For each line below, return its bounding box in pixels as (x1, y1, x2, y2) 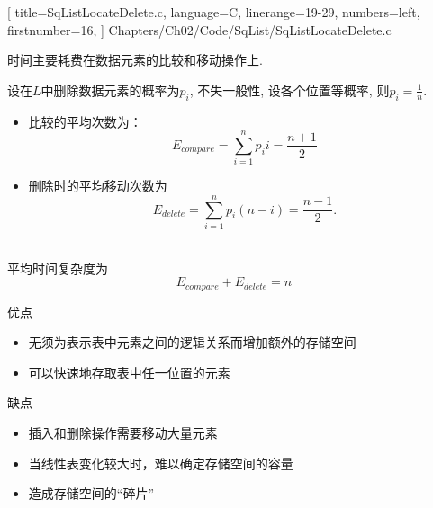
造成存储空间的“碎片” (28, 484, 155, 503)
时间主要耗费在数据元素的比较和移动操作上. (7, 50, 263, 69)
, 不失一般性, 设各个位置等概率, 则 (189, 80, 390, 99)
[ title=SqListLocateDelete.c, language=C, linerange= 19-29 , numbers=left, (7, 3, 420, 21)
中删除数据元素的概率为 (41, 80, 180, 99)
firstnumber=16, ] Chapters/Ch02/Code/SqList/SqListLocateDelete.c (7, 20, 392, 39)
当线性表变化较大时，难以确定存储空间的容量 (28, 453, 293, 472)
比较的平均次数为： (28, 111, 142, 130)
